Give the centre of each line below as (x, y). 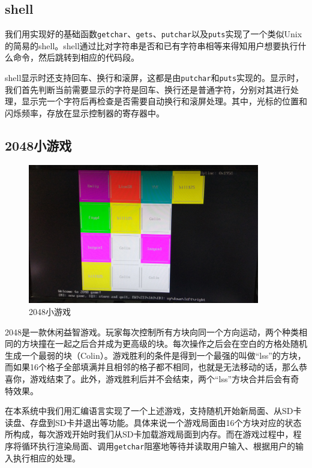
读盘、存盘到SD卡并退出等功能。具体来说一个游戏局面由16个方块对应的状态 (153, 422)
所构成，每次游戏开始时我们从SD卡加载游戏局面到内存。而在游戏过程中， (149, 434)
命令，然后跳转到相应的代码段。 (76, 57)
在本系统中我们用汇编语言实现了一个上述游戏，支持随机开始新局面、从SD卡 (153, 411)
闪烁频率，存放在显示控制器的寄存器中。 (85, 112)
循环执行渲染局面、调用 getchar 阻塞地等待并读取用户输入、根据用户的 (158, 445)
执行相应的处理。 (46, 457)
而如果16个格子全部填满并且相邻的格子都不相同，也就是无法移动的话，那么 (152, 367)
